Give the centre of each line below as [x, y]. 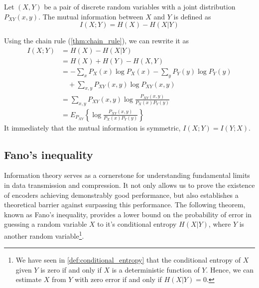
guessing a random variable [46, 224]
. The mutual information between [91, 16]
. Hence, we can [230, 269]
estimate [29, 279]
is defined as [192, 16]
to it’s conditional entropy [137, 224]
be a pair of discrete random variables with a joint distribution [140, 6]
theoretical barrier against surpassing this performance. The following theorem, [125, 205]
